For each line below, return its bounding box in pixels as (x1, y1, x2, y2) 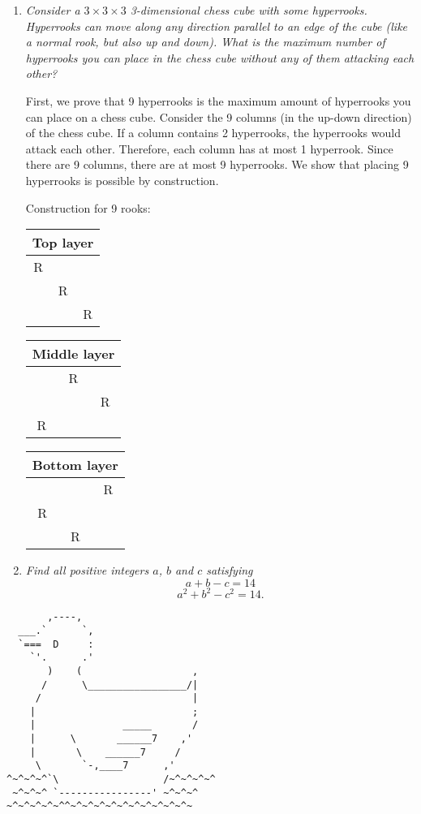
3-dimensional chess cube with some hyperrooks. (130, 2, 367, 18)
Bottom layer (32, 455, 118, 475)
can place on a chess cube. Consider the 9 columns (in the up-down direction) (25, 108, 412, 125)
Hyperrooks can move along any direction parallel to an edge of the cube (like (25, 17, 408, 34)
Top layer (32, 233, 94, 252)
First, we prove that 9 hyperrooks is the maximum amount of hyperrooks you (25, 92, 411, 109)
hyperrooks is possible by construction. (25, 171, 219, 188)
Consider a (25, 2, 80, 18)
